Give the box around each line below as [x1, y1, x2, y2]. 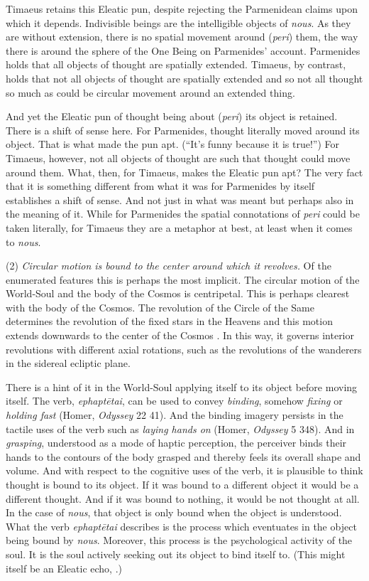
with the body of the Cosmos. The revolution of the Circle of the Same [6, 299, 314, 314]
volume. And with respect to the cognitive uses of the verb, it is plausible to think [6, 463, 363, 478]
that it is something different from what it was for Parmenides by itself [6, 178, 315, 193]
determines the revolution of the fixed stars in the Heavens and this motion [6, 314, 333, 329]
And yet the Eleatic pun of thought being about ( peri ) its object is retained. [6, 109, 338, 124]
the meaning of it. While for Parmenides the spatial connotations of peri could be [6, 206, 360, 221]
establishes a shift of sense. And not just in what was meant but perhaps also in [6, 192, 354, 207]
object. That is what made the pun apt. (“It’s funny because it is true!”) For [6, 137, 339, 151]
